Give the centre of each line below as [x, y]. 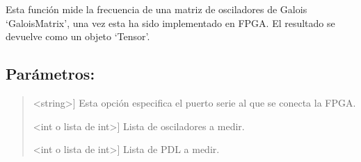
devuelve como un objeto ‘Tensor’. [78, 36]
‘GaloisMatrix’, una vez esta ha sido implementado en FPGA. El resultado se [170, 22]
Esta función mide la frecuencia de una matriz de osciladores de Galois [157, 9]
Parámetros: [50, 74]
